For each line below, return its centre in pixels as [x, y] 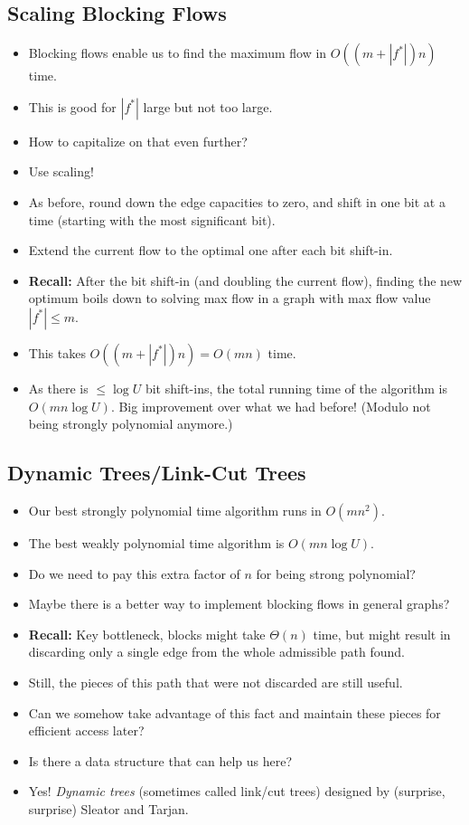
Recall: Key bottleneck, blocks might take [147, 634]
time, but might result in [382, 634]
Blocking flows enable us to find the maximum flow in [178, 53]
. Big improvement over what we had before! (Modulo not [271, 406]
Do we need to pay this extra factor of [134, 573]
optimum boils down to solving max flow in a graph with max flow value [230, 298]
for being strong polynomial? [336, 573]
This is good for [72, 106]
